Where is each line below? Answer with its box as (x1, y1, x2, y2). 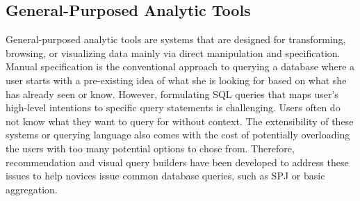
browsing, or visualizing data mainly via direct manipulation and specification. (6, 45, 341, 60)
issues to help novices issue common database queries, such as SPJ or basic (6, 168, 325, 183)
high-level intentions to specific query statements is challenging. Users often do (6, 100, 341, 115)
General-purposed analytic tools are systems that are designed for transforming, (6, 32, 346, 47)
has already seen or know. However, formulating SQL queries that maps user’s (6, 86, 338, 101)
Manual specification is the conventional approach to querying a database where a (6, 59, 355, 74)
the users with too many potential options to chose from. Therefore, (6, 140, 295, 155)
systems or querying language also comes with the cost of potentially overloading (6, 127, 350, 142)
